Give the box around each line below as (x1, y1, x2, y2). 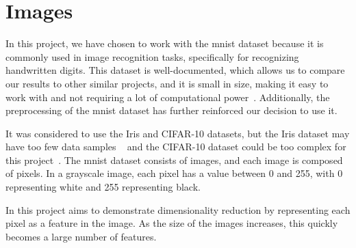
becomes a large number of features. (5, 229, 157, 243)
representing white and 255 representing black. (5, 180, 201, 194)
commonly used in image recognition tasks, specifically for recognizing (5, 49, 299, 64)
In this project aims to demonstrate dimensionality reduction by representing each (5, 202, 351, 217)
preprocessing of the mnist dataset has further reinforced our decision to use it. (5, 103, 338, 118)
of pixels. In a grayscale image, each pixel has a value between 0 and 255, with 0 (5, 166, 343, 180)
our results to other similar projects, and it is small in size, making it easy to (5, 76, 329, 90)
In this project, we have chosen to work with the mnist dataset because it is (5, 36, 324, 51)
